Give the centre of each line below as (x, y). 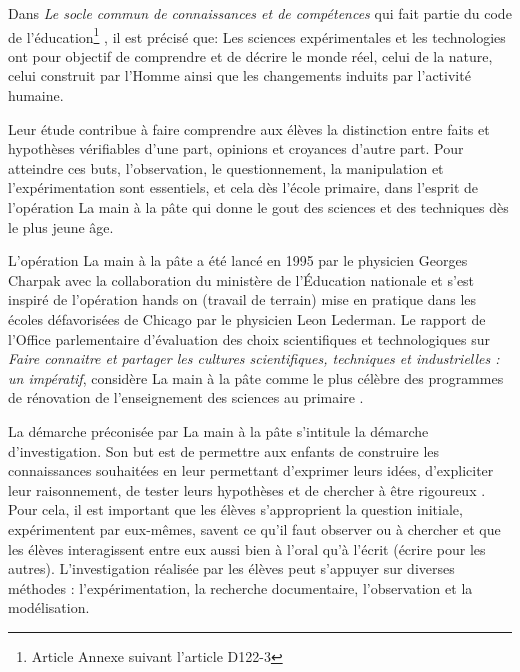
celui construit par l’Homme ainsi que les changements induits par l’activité (239, 75)
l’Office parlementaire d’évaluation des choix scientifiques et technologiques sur (249, 338)
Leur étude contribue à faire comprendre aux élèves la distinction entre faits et (249, 128)
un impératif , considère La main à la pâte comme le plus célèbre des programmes (256, 377)
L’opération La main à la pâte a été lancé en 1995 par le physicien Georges (238, 260)
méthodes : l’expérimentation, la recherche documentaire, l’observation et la (240, 587)
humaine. (36, 95)
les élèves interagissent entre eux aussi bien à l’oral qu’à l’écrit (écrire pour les (247, 548)
